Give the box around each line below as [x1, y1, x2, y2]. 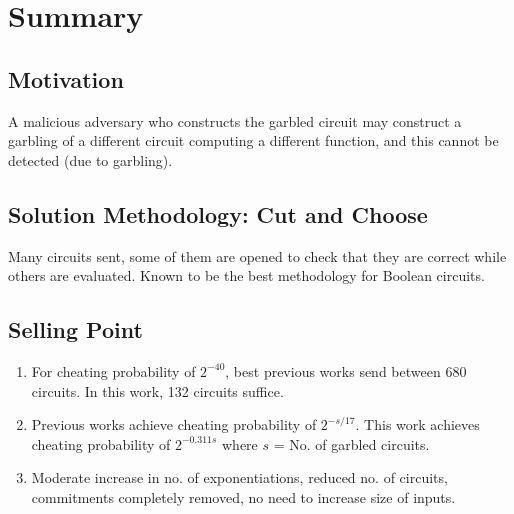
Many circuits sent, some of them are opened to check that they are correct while [8, 245, 507, 266]
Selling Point [8, 314, 143, 345]
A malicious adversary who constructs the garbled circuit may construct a [8, 110, 462, 131]
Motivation [8, 63, 124, 94]
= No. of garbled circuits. [273, 433, 430, 454]
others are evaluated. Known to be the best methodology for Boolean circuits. [8, 265, 485, 286]
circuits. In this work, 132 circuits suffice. [31, 380, 284, 401]
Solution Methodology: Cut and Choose [8, 198, 428, 229]
